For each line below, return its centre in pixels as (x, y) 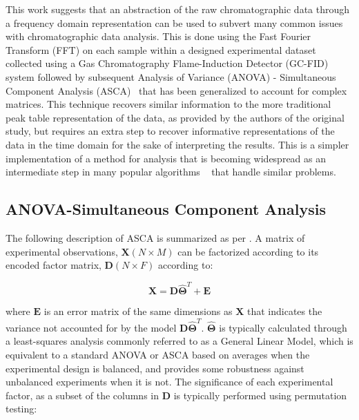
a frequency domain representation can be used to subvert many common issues (174, 22)
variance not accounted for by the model (91, 327)
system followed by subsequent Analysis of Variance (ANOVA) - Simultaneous (171, 76)
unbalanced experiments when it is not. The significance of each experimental (169, 382)
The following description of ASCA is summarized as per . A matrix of (155, 237)
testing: (21, 409)
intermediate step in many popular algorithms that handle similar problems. (171, 172)
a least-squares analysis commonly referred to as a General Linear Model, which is (179, 341)
